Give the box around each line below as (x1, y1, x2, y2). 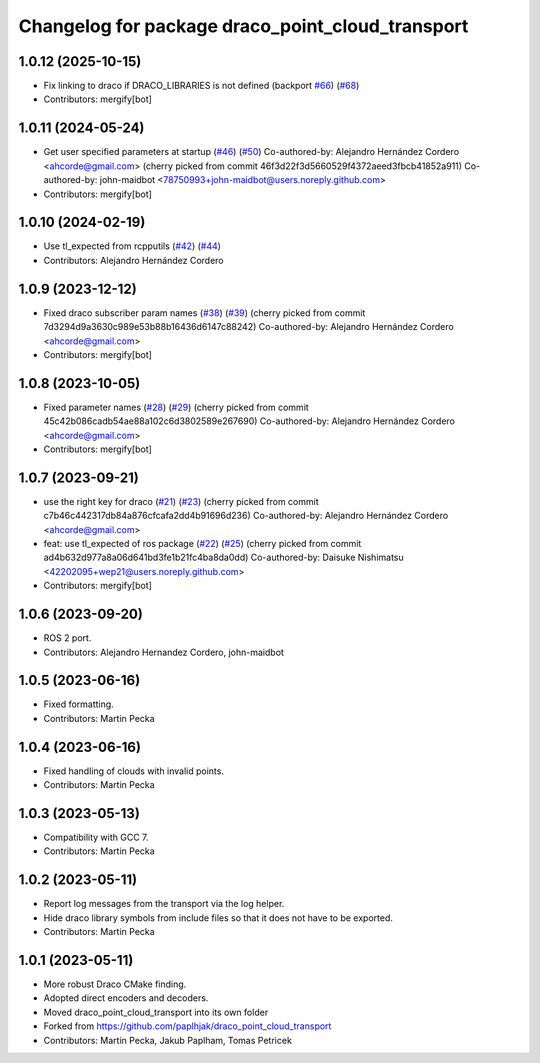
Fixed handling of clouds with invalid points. (43, 765, 225, 777)
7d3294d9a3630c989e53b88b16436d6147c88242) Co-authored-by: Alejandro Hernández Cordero (43, 321, 454, 333)
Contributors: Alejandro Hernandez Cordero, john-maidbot (43, 646, 285, 658)
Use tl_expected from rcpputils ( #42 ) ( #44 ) (43, 240, 222, 252)
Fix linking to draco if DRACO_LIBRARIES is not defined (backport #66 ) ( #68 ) (43, 80, 360, 92)
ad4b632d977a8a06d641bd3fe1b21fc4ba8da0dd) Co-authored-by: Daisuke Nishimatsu (43, 551, 404, 564)
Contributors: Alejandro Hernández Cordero (43, 254, 224, 266)
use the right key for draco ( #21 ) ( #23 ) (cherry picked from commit (43, 495, 319, 507)
